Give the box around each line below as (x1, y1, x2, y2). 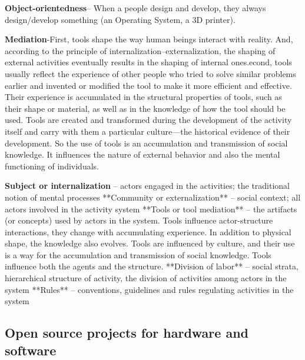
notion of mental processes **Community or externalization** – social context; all (5, 191, 301, 203)
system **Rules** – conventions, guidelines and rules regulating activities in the (5, 283, 294, 295)
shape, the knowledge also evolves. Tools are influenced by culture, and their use (5, 237, 295, 249)
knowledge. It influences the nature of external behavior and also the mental (5, 148, 280, 161)
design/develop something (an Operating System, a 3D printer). (5, 13, 236, 25)
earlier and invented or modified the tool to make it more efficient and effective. (5, 79, 292, 91)
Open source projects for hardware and (5, 324, 248, 342)
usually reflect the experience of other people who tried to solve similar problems (5, 67, 296, 79)
